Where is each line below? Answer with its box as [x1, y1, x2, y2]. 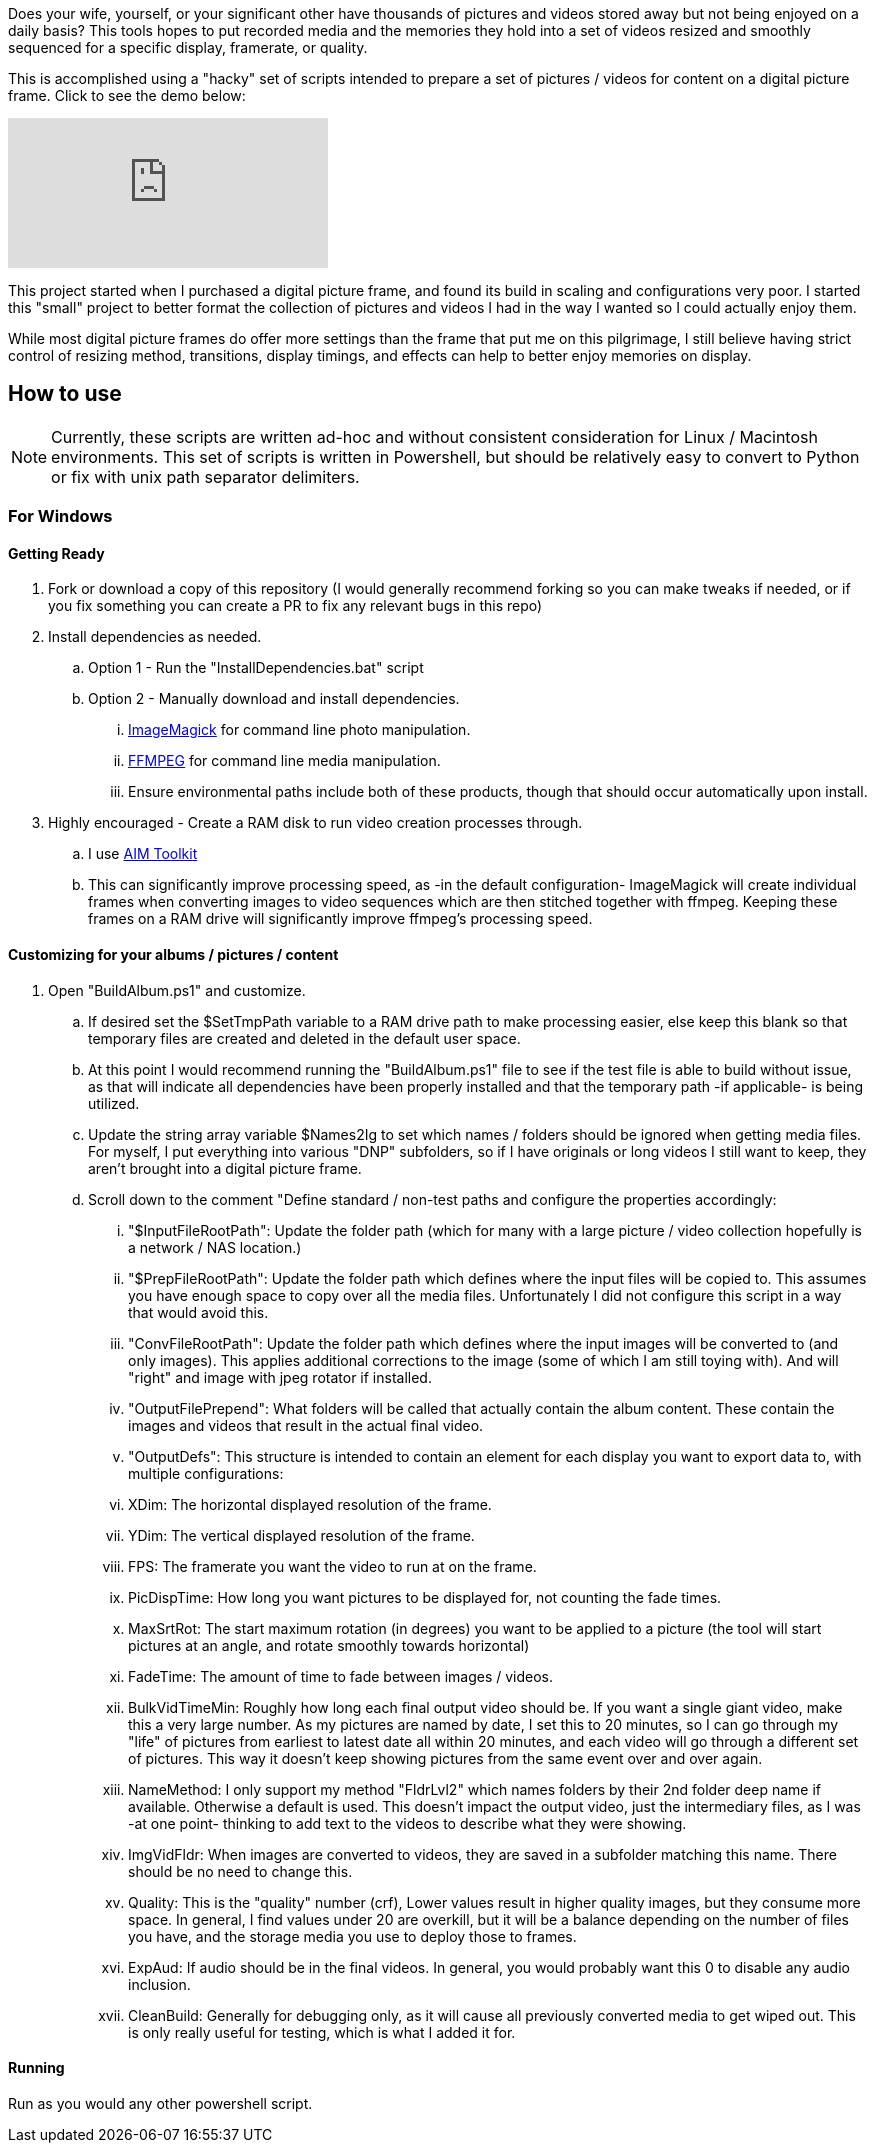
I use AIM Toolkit [88, 845, 198, 863]
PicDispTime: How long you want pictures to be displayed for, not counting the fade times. [128, 1588, 722, 1606]
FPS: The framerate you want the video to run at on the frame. [128, 1557, 537, 1575]
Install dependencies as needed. [48, 628, 262, 646]
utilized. [88, 1094, 140, 1112]
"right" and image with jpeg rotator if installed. [128, 1368, 432, 1386]
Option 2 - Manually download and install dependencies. [88, 690, 460, 708]
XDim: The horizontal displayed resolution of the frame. [128, 1495, 492, 1513]
